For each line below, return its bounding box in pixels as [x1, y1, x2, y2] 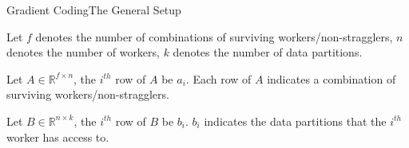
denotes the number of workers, [6, 44, 160, 60]
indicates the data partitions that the [204, 112, 387, 129]
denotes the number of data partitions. [173, 44, 363, 60]
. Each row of [185, 70, 252, 87]
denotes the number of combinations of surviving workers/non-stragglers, [35, 28, 393, 45]
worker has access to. [6, 128, 109, 145]
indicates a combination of [267, 70, 396, 87]
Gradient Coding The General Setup [6, 2, 181, 18]
